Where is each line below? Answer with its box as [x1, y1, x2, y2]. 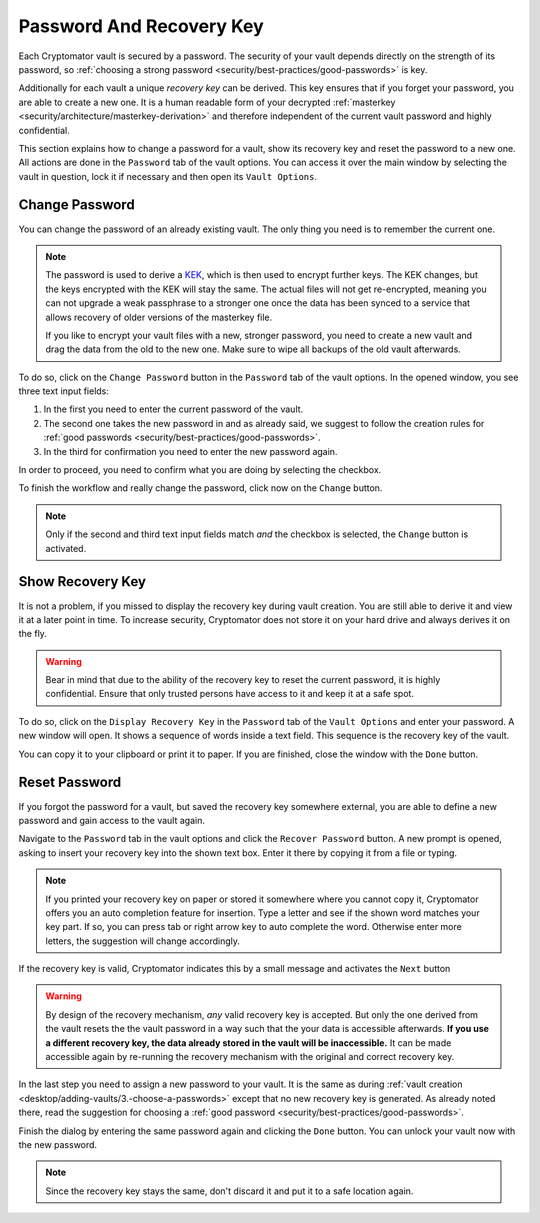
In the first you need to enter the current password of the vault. [43, 403, 304, 415]
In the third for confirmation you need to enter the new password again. [43, 445, 338, 457]
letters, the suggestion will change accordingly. [45, 935, 240, 947]
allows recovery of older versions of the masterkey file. [45, 311, 273, 323]
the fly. [18, 628, 47, 640]
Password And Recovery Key [18, 15, 264, 37]
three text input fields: [18, 385, 110, 397]
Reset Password [18, 774, 122, 791]
